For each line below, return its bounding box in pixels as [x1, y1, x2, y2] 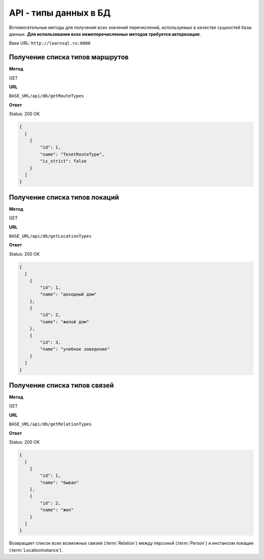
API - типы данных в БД [9, 7, 111, 18]
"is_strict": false [40, 158, 87, 164]
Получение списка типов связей [9, 381, 114, 389]
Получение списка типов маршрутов [9, 53, 129, 61]
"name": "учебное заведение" [40, 346, 110, 352]
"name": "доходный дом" [40, 292, 97, 297]
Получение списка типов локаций [9, 193, 119, 201]
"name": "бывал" [40, 480, 79, 485]
